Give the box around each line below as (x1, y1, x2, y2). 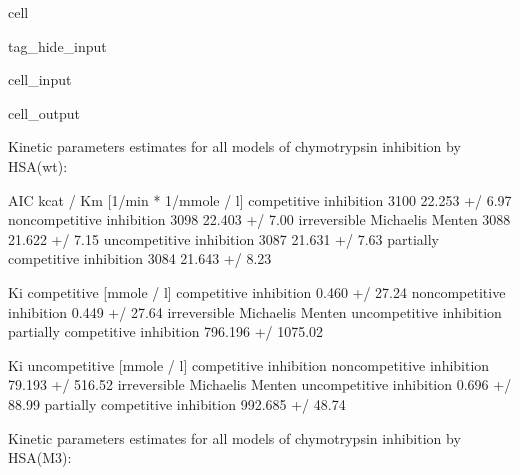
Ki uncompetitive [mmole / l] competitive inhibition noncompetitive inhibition (8, 354, 490, 375)
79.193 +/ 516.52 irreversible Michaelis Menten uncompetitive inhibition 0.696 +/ (8, 374, 512, 395)
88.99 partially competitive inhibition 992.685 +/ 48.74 (8, 393, 346, 414)
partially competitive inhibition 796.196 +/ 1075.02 (8, 321, 324, 342)
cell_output (8, 102, 80, 123)
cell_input (8, 69, 72, 90)
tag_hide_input (8, 35, 107, 56)
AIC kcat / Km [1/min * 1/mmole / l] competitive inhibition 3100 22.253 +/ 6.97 (8, 189, 512, 210)
